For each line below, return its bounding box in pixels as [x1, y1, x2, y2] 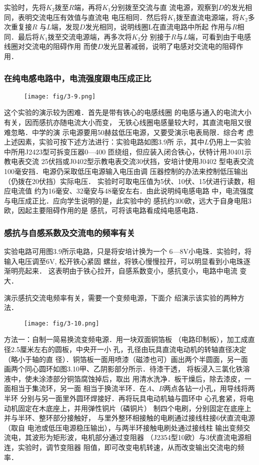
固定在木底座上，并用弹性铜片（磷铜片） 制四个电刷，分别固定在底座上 [17, 402, 251, 413]
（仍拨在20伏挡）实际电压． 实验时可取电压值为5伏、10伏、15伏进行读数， [4, 175, 248, 186]
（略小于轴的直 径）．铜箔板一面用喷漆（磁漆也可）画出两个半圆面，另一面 [4, 353, 248, 364]
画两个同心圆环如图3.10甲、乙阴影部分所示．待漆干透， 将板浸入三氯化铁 [4, 363, 243, 374]
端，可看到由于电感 [188, 31, 251, 41]
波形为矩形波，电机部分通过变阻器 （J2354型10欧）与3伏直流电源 [31, 432, 244, 442]
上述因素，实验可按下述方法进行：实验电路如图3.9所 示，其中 [4, 136, 204, 147]
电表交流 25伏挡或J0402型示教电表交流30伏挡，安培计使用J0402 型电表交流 [10, 156, 254, 166]
